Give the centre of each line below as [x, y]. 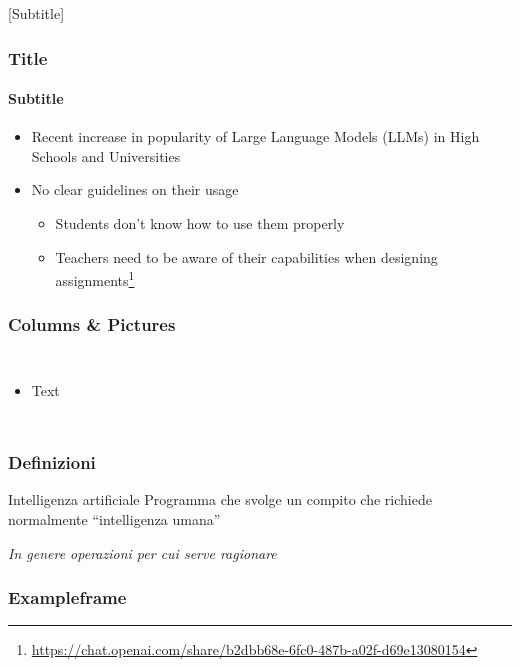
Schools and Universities [106, 155]
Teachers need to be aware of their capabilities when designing [246, 256]
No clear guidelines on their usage [135, 189]
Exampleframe [67, 597]
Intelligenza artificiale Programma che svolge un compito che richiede [220, 499]
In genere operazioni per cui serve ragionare [142, 552]
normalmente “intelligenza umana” [114, 519]
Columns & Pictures [92, 324]
